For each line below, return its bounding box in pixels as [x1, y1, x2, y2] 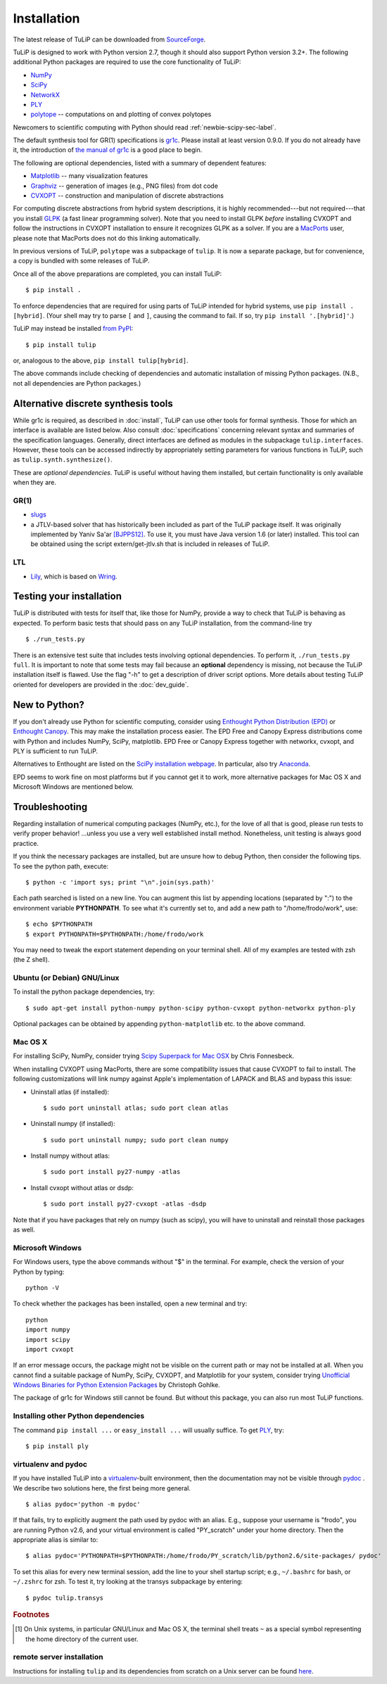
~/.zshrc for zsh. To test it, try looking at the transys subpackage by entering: [13, 1577, 243, 1586]
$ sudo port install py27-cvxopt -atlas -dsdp [43, 1200, 207, 1208]
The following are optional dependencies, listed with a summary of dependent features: [13, 158, 267, 167]
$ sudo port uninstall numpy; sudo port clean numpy [43, 1136, 229, 1144]
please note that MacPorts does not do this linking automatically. [13, 234, 201, 242]
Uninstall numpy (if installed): [30, 1120, 115, 1128]
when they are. [13, 479, 56, 487]
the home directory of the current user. [25, 1635, 139, 1643]
